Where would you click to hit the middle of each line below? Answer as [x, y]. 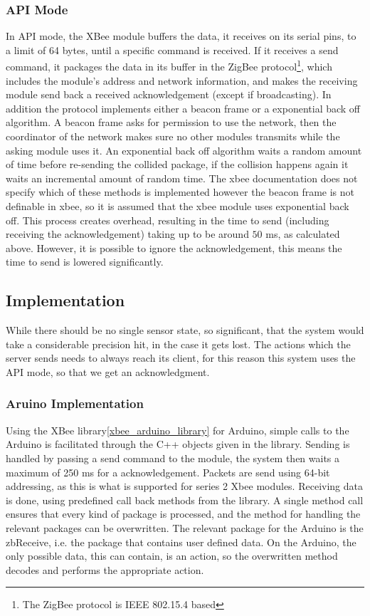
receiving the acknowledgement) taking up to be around [127, 234]
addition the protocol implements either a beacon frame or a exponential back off [183, 108]
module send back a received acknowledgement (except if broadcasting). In [169, 94]
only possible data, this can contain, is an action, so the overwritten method [172, 556]
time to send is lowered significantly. [85, 262]
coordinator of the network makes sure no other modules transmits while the [173, 136]
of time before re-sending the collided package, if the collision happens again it [177, 164]
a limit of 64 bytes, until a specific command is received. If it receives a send [172, 49]
